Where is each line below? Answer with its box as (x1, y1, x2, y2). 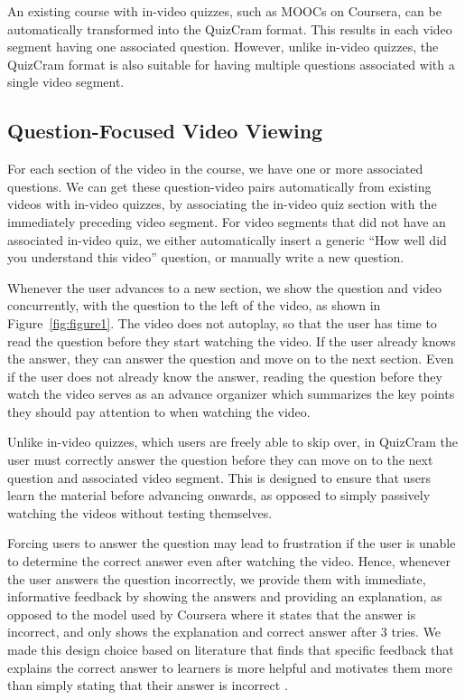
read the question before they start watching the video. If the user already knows (7, 331, 456, 350)
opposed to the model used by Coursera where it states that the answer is (7, 604, 416, 623)
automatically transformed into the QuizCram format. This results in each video (7, 19, 452, 38)
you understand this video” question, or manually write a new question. (7, 248, 405, 267)
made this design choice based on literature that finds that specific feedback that (7, 640, 454, 659)
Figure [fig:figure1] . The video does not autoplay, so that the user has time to (7, 313, 437, 332)
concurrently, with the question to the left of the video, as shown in (7, 296, 381, 315)
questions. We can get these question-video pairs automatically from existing (7, 176, 432, 195)
